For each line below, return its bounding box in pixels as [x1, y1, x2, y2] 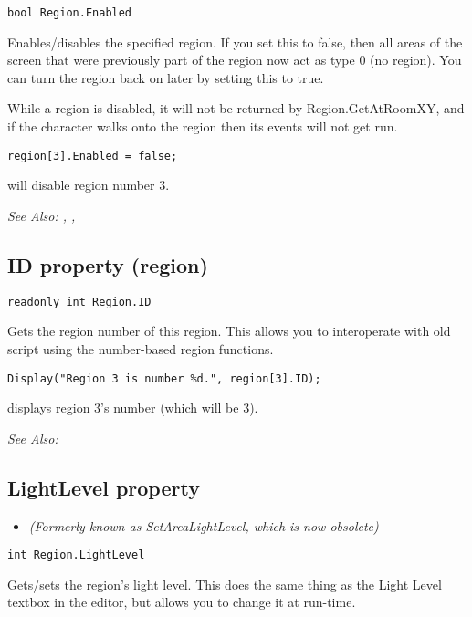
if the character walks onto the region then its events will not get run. [7, 117, 398, 136]
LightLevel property [7, 473, 200, 501]
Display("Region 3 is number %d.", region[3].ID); [7, 371, 321, 385]
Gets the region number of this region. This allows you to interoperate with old [7, 321, 451, 340]
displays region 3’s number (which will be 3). [7, 398, 258, 417]
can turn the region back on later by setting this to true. [7, 68, 324, 87]
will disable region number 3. [7, 175, 170, 194]
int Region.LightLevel [7, 549, 145, 562]
